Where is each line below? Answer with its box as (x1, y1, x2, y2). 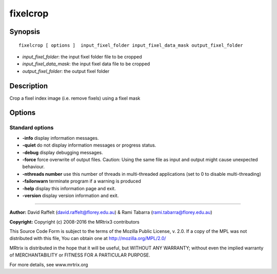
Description (9, 81, 48, 90)
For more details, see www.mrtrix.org (9, 261, 88, 267)
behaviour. (22, 163, 45, 170)
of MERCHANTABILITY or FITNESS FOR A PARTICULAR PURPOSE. (9, 252, 151, 258)
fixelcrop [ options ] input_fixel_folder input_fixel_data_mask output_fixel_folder (18, 42, 243, 48)
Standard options (9, 124, 54, 131)
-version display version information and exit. (22, 192, 119, 198)
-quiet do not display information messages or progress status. (22, 142, 156, 149)
